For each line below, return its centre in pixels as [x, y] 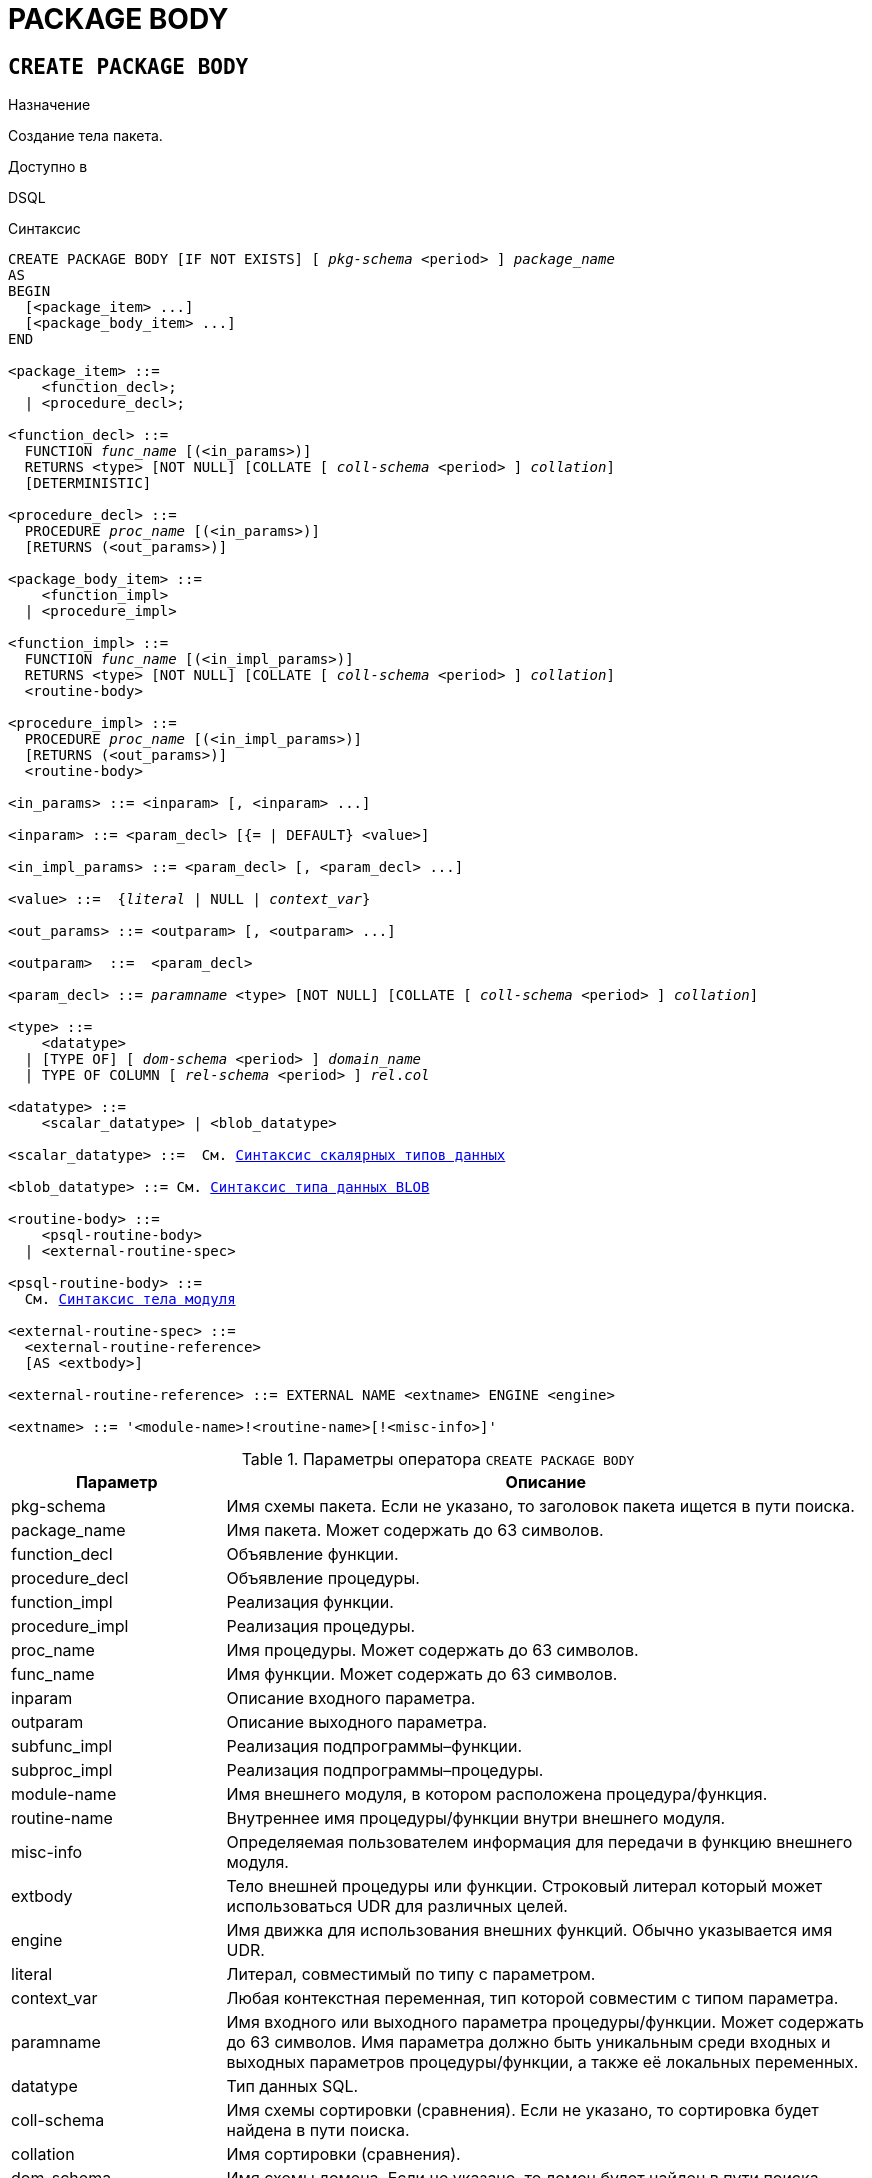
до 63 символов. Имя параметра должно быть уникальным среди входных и [528, 2042]
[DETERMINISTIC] [88, 483]
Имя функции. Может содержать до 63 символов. [422, 1674]
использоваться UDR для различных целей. [397, 1906]
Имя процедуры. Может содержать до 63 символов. [432, 1650]
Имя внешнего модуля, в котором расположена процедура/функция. [497, 1794]
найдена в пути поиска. [318, 2130]
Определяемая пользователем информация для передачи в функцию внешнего [539, 1842]
